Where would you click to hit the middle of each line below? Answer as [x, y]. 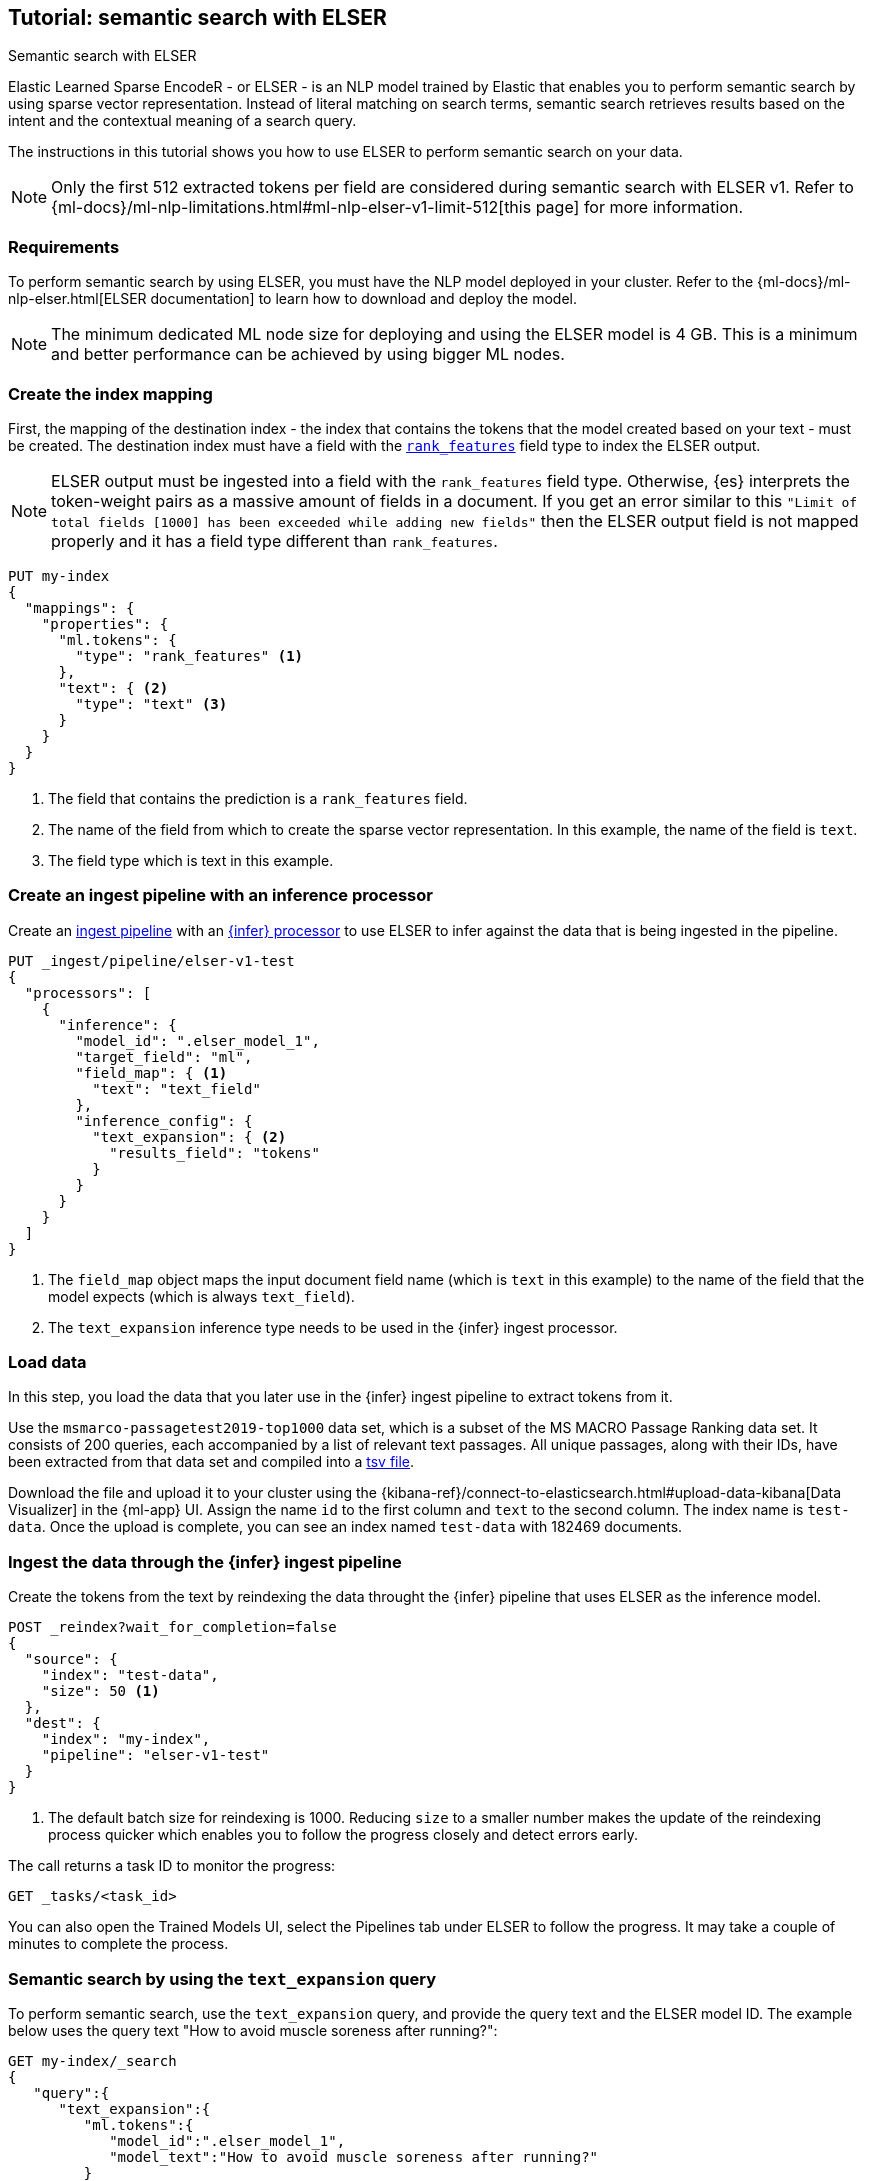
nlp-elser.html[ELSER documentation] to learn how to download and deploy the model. [293, 299]
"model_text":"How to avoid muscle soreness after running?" [354, 2156]
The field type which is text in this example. [191, 860]
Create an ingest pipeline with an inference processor [220, 895]
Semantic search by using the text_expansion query [222, 1978]
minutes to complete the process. [118, 1944]
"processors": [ [88, 992]
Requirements [64, 246]
